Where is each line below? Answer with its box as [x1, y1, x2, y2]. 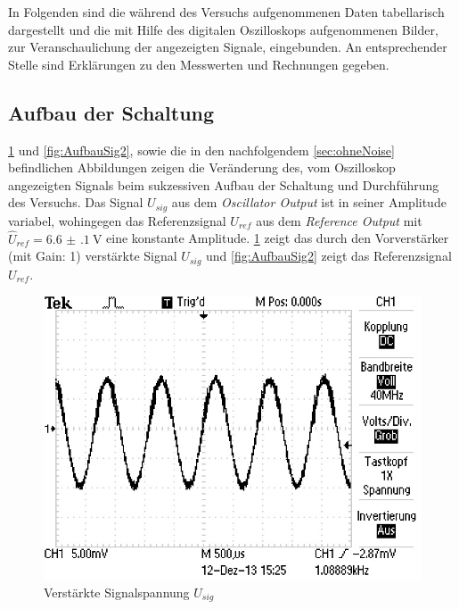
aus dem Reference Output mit [256, 211, 422, 229]
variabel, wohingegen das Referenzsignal [8, 211, 226, 229]
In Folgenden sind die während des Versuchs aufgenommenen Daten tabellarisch [8, 3, 445, 21]
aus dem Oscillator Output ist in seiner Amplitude [171, 193, 447, 212]
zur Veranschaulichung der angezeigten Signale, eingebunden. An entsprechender [8, 38, 447, 56]
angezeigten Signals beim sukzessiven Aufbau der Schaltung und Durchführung [8, 175, 439, 194]
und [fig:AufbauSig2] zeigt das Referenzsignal [206, 246, 452, 265]
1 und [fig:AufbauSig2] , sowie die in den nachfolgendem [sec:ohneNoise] [8, 140, 395, 159]
